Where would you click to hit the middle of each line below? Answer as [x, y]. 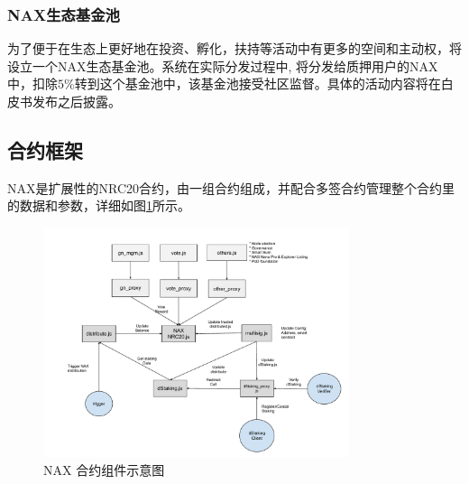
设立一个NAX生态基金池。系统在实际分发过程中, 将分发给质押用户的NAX [223, 65]
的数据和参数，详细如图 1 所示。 [99, 205]
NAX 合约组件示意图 [104, 469]
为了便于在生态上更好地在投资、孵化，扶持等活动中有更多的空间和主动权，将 [234, 48]
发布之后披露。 [76, 101]
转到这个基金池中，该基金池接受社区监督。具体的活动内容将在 [257, 84]
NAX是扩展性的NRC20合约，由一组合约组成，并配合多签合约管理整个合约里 [231, 187]
